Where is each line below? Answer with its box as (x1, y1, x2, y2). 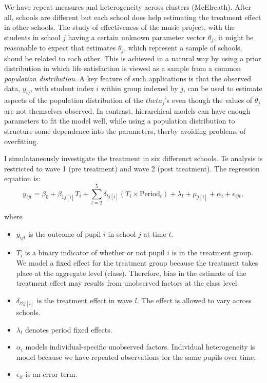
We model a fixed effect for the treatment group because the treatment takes (16, 257, 258, 268)
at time (143, 228, 166, 239)
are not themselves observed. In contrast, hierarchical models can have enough (4, 105, 251, 116)
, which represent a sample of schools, (124, 42, 242, 53)
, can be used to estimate (183, 83, 262, 94)
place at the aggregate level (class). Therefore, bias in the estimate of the (16, 267, 246, 278)
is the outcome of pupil (28, 228, 101, 239)
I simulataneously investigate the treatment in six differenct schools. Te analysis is (4, 153, 263, 164)
